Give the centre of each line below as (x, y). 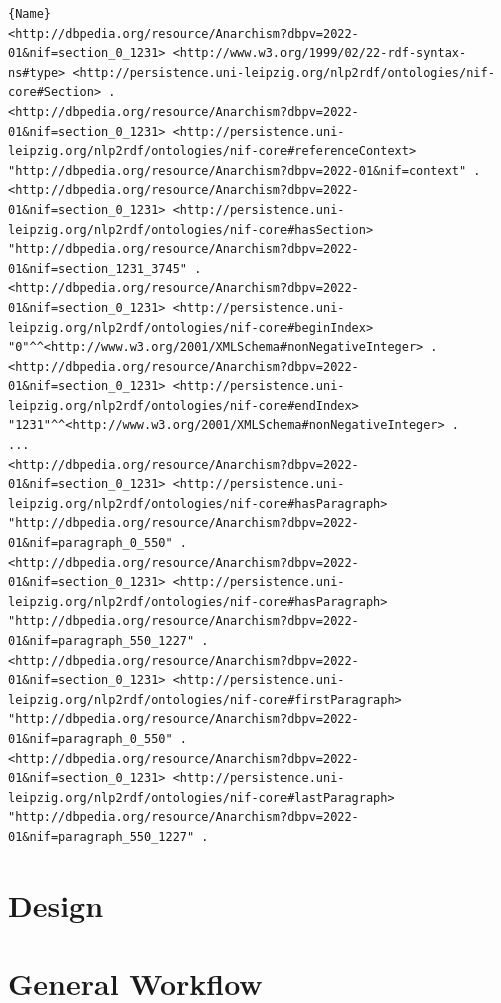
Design (56, 904)
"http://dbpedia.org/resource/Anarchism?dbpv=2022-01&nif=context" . (244, 170)
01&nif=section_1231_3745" (97, 268)
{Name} (29, 14)
